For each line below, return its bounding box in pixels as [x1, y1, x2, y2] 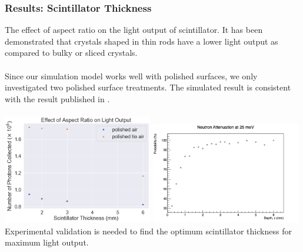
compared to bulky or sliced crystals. [5, 46, 138, 59]
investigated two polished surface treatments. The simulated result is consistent [5, 81, 291, 93]
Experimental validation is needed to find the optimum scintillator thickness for [5, 224, 292, 237]
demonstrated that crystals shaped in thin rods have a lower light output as [5, 35, 278, 47]
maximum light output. [5, 236, 89, 248]
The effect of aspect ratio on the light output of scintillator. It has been [5, 23, 263, 36]
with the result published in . [5, 92, 110, 105]
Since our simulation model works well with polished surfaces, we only [5, 69, 258, 82]
